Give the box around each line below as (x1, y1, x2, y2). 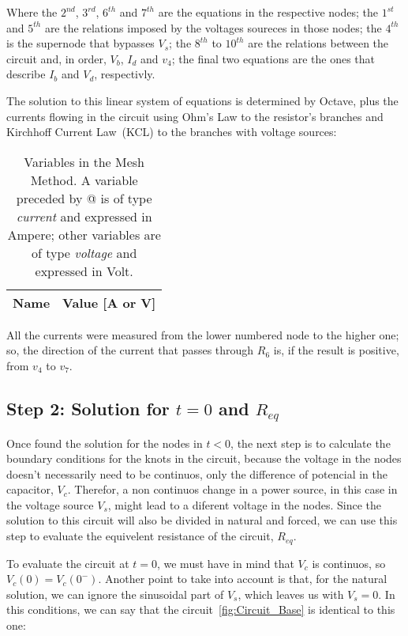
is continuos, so (312, 555, 386, 571)
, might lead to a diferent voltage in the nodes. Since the (107, 496, 381, 513)
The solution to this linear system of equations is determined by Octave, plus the (6, 92, 399, 108)
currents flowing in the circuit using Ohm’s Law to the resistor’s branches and (6, 108, 384, 124)
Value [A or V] (62, 293, 156, 312)
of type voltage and (32, 243, 137, 262)
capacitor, (6, 481, 54, 498)
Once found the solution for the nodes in (6, 434, 203, 451)
